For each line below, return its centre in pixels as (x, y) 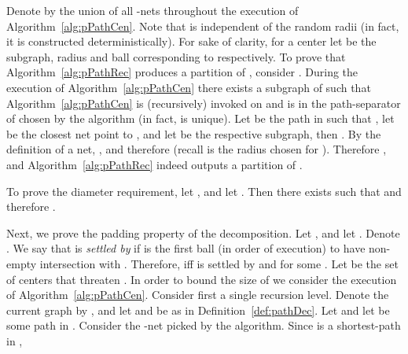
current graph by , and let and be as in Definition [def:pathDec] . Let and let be (198, 310)
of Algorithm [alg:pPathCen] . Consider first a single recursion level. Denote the (198, 295)
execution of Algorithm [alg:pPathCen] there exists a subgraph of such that (189, 87)
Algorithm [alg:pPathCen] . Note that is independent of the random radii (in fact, (203, 26)
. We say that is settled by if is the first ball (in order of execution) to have (186, 248)
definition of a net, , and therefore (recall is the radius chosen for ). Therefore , (197, 149)
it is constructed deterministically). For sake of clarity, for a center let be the (191, 41)
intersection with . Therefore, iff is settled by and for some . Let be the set (219, 263)
